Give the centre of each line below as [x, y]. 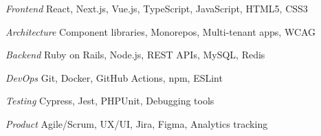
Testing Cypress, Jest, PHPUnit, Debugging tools [110, 101]
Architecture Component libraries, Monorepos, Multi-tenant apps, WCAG [161, 31]
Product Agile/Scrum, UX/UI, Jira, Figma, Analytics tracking [137, 123]
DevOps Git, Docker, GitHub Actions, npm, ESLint [114, 77]
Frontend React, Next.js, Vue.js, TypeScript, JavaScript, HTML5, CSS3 [157, 8]
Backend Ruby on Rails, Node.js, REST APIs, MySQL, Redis [135, 55]
